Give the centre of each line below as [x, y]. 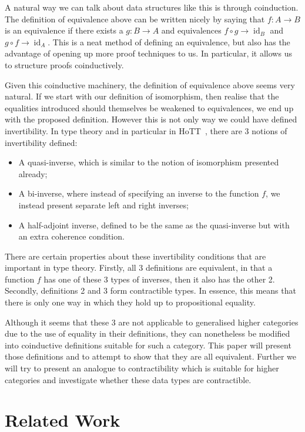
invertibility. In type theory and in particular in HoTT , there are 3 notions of [146, 130]
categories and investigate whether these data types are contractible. [128, 379]
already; [33, 173]
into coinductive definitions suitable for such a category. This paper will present [148, 345]
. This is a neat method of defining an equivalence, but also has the [169, 41]
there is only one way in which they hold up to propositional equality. [130, 302]
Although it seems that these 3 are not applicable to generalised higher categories [152, 322]
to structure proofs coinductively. [64, 64]
